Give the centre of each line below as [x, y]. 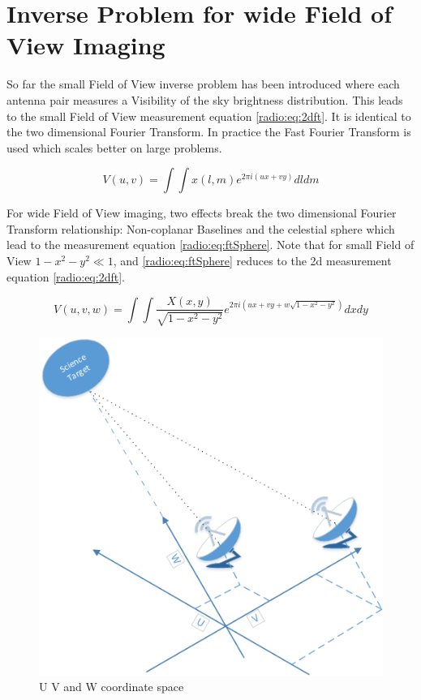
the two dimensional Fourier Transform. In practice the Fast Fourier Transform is [209, 132]
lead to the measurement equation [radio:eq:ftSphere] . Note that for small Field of [210, 245]
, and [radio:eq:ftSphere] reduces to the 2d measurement [252, 261]
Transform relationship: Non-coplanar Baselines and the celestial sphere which [201, 228]
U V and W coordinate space [112, 687]
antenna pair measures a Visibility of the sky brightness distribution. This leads [205, 99]
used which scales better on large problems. [114, 147]
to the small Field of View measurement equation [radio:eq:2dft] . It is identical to [209, 116]
